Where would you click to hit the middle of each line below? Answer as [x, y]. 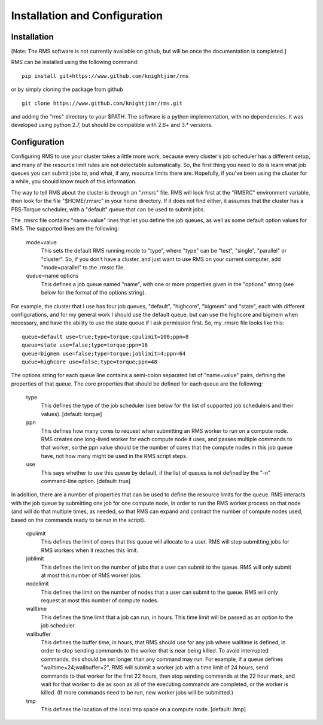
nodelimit [37, 584]
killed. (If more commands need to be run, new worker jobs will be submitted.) [137, 693]
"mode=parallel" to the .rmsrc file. [83, 267]
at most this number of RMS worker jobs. [91, 575]
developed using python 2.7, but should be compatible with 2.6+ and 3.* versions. [112, 125]
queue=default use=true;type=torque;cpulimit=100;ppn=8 [105, 336]
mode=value [41, 242]
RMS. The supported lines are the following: [65, 229]
